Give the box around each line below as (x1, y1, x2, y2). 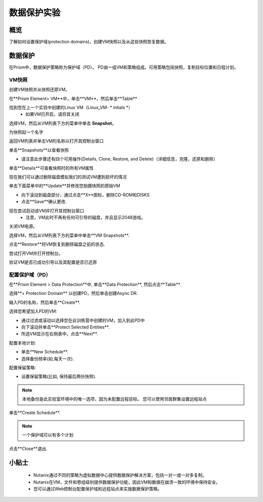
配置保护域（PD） (9, 271, 51, 278)
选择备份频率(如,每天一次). (21, 356, 74, 362)
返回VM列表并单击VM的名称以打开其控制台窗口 (9, 138, 104, 144)
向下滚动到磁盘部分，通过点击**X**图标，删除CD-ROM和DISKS (21, 192, 150, 197)
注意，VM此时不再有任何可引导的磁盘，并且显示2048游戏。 (25, 214, 146, 220)
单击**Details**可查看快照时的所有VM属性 (9, 165, 94, 171)
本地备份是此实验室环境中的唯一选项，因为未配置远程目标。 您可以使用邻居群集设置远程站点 (22, 396, 207, 402)
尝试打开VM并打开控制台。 (9, 250, 63, 256)
